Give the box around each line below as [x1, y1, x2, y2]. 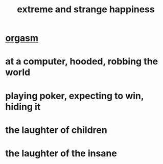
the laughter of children [5, 124, 107, 136]
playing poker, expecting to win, [5, 90, 144, 102]
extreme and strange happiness [17, 4, 155, 15]
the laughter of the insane [5, 147, 118, 159]
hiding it [5, 101, 41, 112]
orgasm [5, 32, 39, 44]
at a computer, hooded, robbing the [5, 56, 158, 67]
